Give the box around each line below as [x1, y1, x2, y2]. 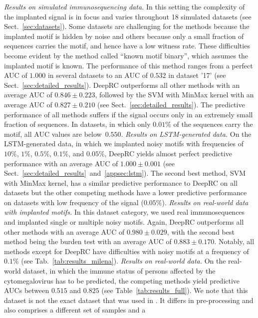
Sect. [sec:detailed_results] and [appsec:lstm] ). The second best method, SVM [4, 168, 246, 178]
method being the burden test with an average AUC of [4, 236, 172, 247]
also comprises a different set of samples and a [4, 305, 146, 315]
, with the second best [167, 226, 235, 237]
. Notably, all [214, 236, 255, 247]
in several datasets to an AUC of [47, 70, 148, 80]
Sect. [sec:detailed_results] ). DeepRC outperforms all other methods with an [4, 79, 240, 90]
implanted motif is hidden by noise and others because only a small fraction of [4, 30, 244, 41]
